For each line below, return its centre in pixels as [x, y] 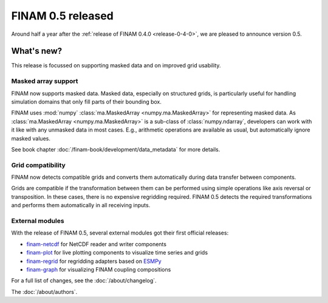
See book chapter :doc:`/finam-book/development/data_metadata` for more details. [116, 149]
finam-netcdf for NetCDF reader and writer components [97, 244]
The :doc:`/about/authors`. [44, 291]
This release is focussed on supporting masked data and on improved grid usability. [116, 65]
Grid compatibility [39, 165]
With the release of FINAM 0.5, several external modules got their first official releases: [120, 233]
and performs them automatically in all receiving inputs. [81, 205]
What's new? [37, 51]
